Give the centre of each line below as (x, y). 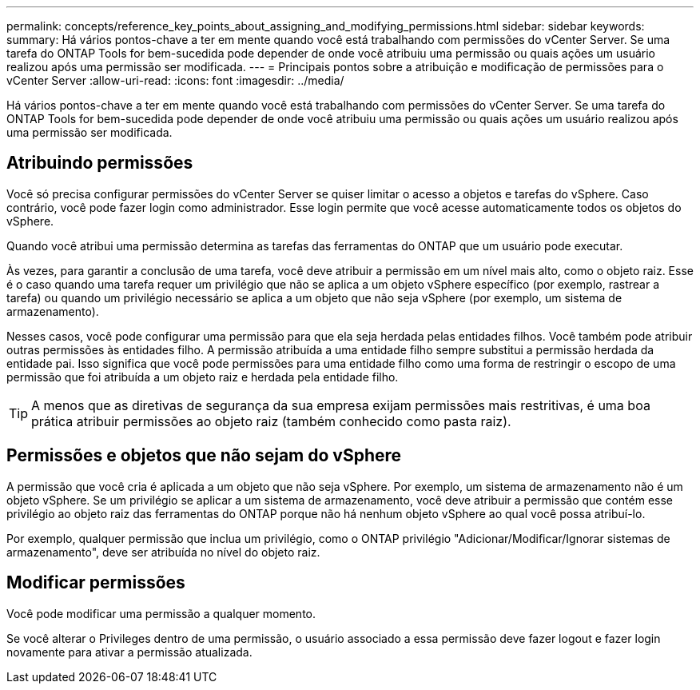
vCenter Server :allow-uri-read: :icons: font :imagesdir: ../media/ (175, 80)
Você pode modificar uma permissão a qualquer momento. (161, 613)
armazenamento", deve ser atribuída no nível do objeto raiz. (163, 552)
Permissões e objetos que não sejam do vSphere (204, 456)
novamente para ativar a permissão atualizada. (129, 652)
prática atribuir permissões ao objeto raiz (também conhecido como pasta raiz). (271, 421)
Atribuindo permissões (100, 163)
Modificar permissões (96, 583)
